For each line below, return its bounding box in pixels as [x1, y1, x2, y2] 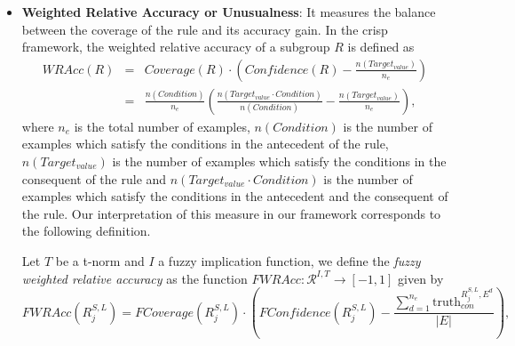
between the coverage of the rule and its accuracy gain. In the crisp [21, 20, 388, 38]
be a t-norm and [55, 252, 145, 270]
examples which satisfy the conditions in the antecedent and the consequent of [21, 187, 448, 205]
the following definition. [21, 221, 151, 240]
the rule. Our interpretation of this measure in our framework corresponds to [21, 204, 441, 222]
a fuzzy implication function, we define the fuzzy [158, 252, 421, 270]
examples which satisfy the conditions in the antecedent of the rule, [21, 134, 389, 153]
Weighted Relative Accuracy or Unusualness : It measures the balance [21, 3, 436, 20]
